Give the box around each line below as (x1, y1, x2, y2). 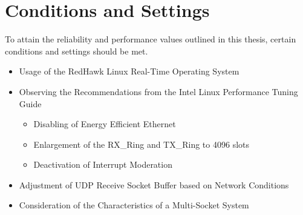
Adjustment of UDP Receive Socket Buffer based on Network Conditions (19, 178, 289, 191)
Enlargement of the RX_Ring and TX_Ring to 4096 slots (33, 137, 250, 150)
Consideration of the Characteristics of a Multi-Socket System (19, 199, 249, 211)
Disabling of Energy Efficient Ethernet (33, 117, 176, 130)
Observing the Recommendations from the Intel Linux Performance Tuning (19, 85, 298, 98)
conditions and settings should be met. (5, 44, 148, 57)
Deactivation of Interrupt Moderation (33, 158, 172, 171)
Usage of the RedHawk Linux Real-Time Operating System (19, 65, 239, 78)
